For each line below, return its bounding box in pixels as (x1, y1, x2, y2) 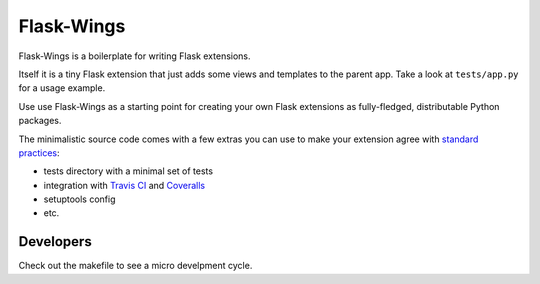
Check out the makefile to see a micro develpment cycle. (18, 260, 253, 272)
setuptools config (43, 193, 116, 205)
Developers (18, 233, 92, 250)
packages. (18, 115, 62, 127)
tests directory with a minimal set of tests (43, 165, 214, 177)
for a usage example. (18, 82, 106, 94)
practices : (18, 146, 60, 159)
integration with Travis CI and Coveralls (43, 179, 205, 191)
